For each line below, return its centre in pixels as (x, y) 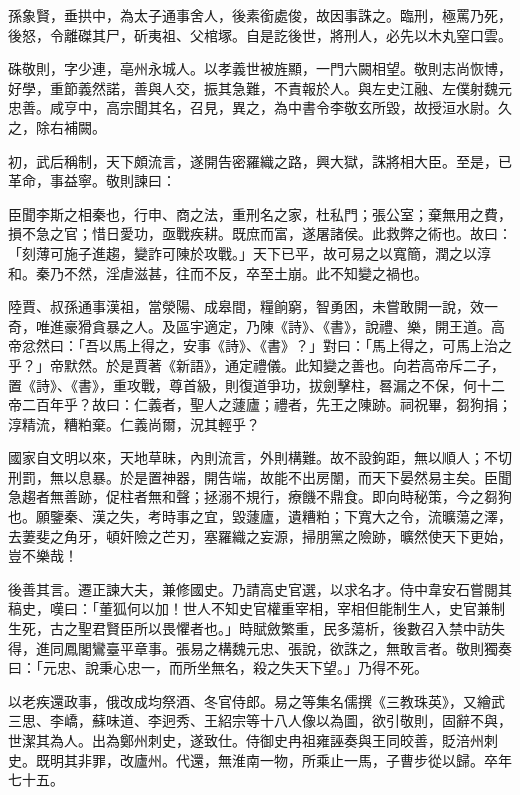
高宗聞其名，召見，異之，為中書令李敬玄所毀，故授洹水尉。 (301, 107)
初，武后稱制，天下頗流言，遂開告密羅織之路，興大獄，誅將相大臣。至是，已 (260, 160)
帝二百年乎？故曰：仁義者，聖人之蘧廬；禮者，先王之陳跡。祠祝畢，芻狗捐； (260, 404)
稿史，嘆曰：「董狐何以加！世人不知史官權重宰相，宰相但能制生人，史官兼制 (256, 608)
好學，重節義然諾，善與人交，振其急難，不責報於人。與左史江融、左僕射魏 (253, 87)
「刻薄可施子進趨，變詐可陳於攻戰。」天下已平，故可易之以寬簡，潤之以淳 (249, 252)
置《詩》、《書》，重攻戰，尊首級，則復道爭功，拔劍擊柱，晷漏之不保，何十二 (256, 384)
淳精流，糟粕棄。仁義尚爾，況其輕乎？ (134, 423)
